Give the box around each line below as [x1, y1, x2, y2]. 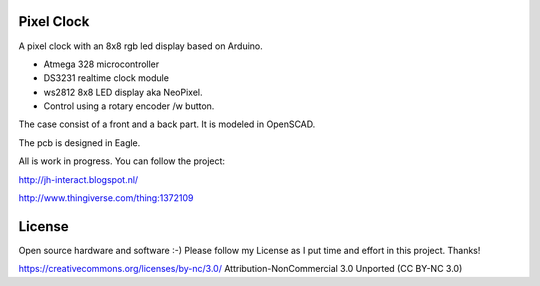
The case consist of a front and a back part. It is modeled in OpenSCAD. [18, 118, 316, 130]
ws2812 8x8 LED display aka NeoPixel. [43, 86, 203, 98]
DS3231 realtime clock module [43, 72, 170, 84]
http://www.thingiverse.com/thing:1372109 [18, 192, 194, 204]
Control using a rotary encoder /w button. [43, 100, 215, 112]
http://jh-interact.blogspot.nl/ [18, 173, 139, 185]
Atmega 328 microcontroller [43, 58, 160, 70]
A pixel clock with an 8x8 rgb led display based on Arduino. [18, 40, 264, 52]
